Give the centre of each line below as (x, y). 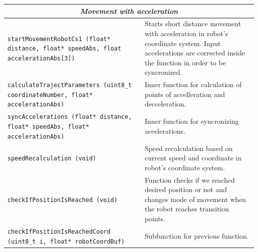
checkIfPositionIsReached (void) (63, 200)
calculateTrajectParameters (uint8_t (70, 85)
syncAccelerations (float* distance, (70, 117)
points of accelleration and (185, 94)
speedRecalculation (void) (52, 159)
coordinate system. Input (183, 43)
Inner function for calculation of (193, 84)
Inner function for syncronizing (192, 121)
